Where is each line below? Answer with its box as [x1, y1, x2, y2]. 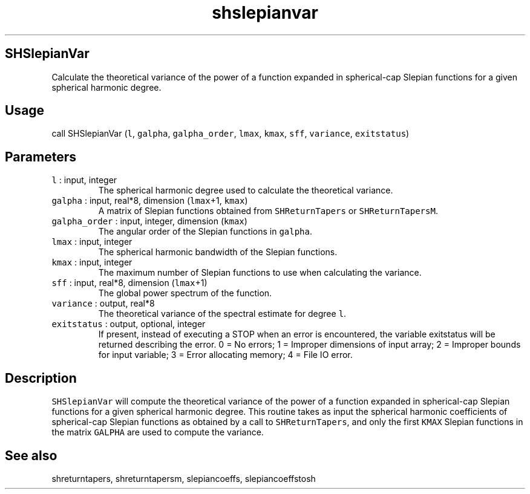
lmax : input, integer [51, 236, 132, 247]
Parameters [5, 149, 76, 164]
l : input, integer [51, 175, 117, 186]
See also [5, 447, 57, 463]
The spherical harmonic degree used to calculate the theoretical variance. [98, 185, 393, 196]
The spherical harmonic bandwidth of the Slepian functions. [98, 247, 338, 258]
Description [5, 370, 77, 386]
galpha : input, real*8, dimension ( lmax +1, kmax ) [51, 195, 248, 206]
